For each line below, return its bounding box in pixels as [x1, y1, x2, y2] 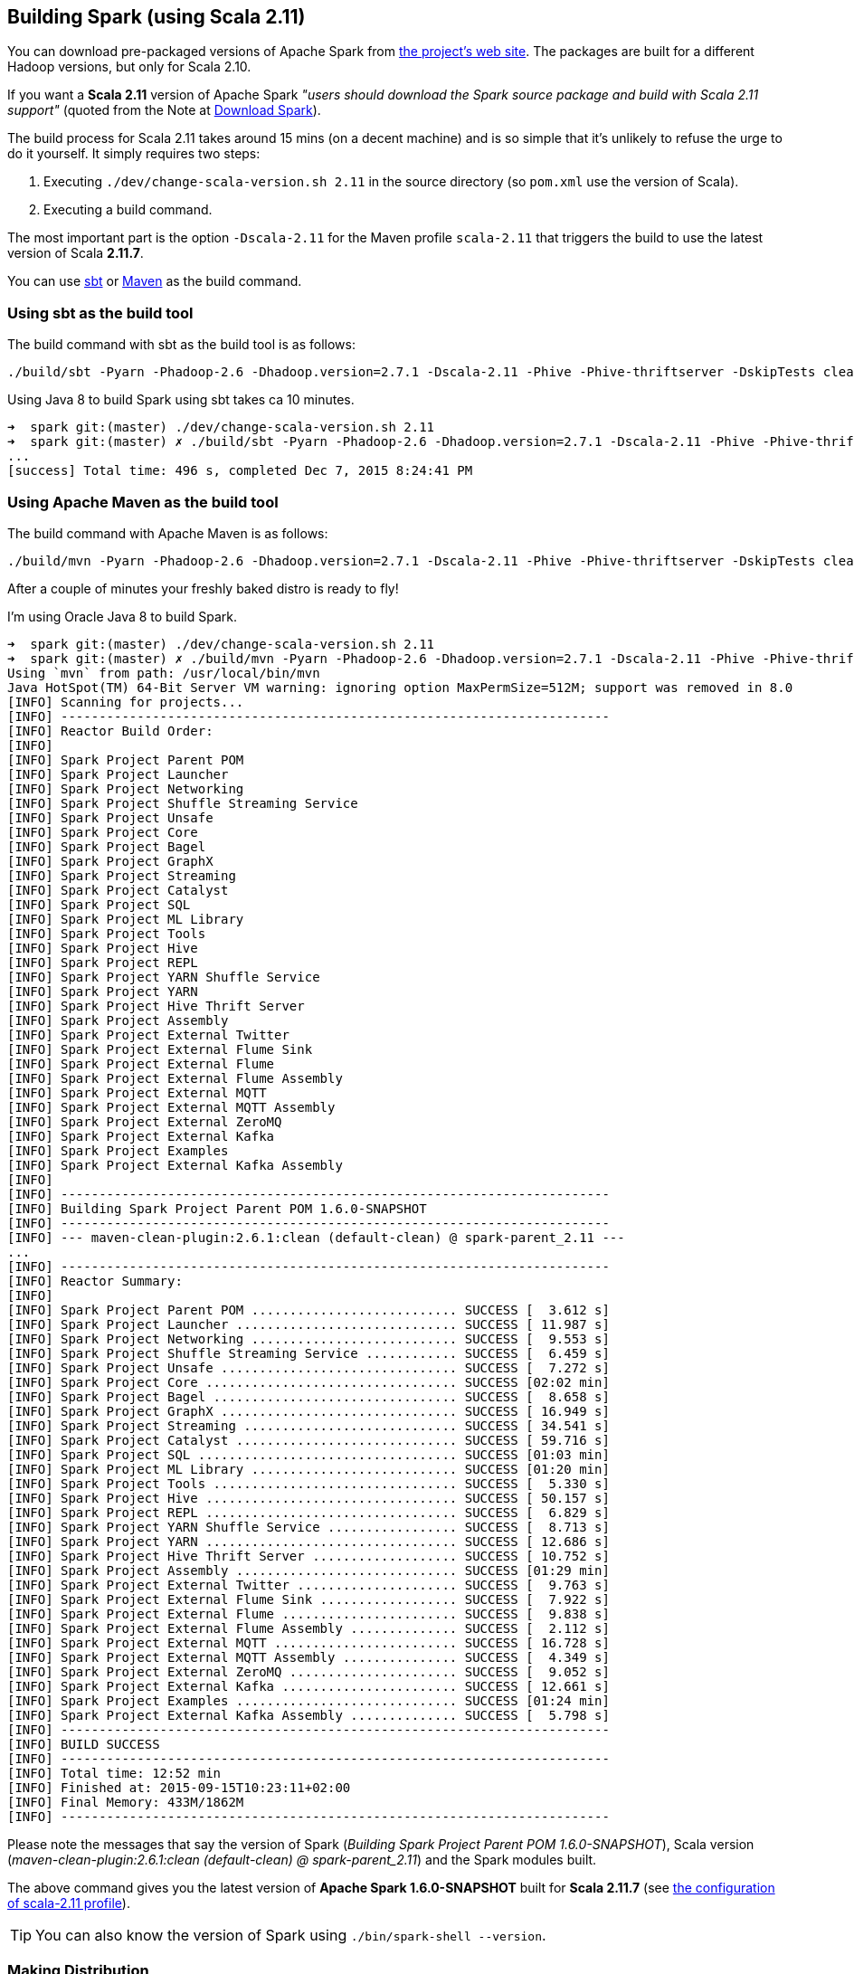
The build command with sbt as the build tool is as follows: [7, 337, 356, 353]
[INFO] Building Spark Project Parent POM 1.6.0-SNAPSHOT [7, 1201, 427, 1216]
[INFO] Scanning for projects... [7, 694, 244, 709]
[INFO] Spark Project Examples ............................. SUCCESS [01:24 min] [7, 1693, 610, 1708]
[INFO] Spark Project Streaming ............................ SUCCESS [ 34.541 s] [7, 1418, 610, 1433]
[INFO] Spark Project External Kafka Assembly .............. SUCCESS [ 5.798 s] [7, 1707, 610, 1723]
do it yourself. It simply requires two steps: [7, 146, 261, 162]
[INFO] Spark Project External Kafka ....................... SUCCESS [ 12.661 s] [7, 1678, 610, 1694]
